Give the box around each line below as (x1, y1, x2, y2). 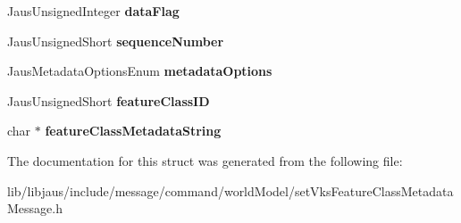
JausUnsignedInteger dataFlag (7, 2, 180, 20)
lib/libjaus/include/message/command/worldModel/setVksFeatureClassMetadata (7, 181, 454, 200)
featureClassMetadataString (45, 121, 222, 140)
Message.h (7, 199, 63, 218)
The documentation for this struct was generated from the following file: (7, 151, 403, 169)
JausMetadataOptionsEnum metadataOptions (7, 62, 272, 80)
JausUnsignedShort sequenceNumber (7, 31, 224, 50)
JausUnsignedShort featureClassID (7, 91, 210, 110)
